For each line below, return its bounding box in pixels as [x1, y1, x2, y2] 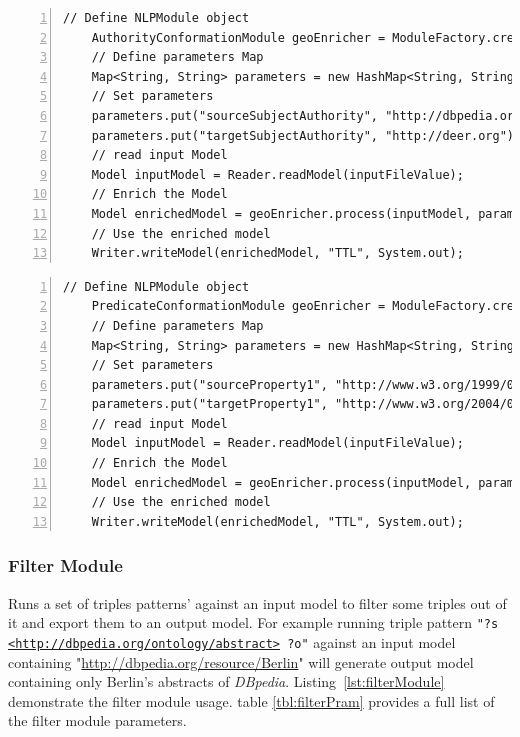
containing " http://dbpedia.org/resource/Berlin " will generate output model [8, 651, 474, 672]
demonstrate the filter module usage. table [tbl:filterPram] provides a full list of [8, 690, 495, 711]
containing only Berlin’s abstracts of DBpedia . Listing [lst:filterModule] [8, 671, 445, 692]
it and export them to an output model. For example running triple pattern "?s [8, 612, 499, 633]
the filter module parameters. [8, 710, 187, 731]
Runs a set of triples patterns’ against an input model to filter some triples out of [8, 592, 507, 613]
